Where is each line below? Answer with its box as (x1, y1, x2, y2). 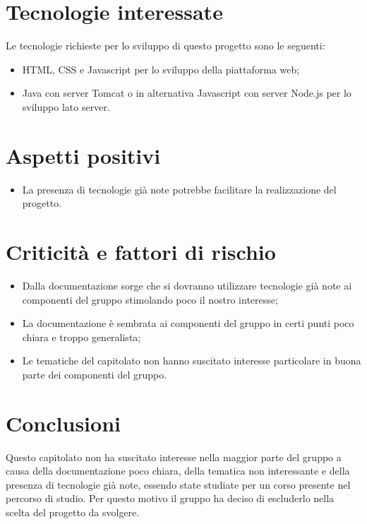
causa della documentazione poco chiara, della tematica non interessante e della (6, 463, 350, 478)
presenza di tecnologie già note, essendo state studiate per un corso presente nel (6, 477, 351, 492)
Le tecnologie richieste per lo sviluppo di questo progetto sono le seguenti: (6, 38, 325, 53)
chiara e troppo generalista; (22, 329, 141, 344)
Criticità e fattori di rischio (6, 237, 276, 266)
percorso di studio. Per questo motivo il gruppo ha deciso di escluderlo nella (6, 491, 335, 506)
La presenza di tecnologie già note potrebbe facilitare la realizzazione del (22, 181, 337, 196)
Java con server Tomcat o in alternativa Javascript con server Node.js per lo (22, 85, 351, 100)
